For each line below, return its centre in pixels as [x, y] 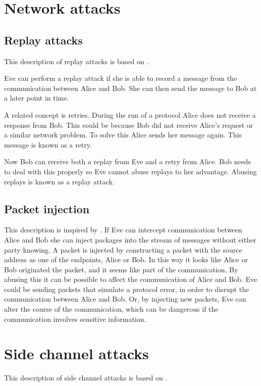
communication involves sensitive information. [75, 319]
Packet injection [47, 208]
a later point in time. [37, 98]
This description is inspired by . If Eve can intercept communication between [123, 230]
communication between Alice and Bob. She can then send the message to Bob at [130, 88]
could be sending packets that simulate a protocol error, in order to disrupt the [127, 289]
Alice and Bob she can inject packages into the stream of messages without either [130, 239]
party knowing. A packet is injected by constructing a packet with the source [123, 249]
